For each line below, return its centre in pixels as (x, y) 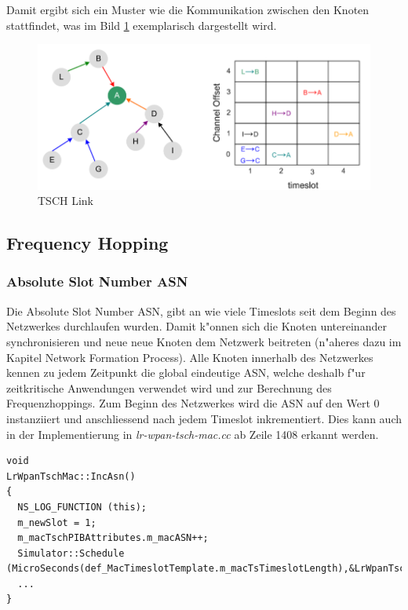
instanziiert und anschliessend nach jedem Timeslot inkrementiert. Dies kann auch (204, 418)
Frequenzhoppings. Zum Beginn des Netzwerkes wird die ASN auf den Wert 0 (193, 403)
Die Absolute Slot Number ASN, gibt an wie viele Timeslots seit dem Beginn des (201, 310)
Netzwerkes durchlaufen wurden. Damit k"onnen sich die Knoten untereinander (197, 326)
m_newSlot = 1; (57, 522)
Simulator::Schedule (71, 553)
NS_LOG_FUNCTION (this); (82, 507)
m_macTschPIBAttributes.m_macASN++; (113, 538)
